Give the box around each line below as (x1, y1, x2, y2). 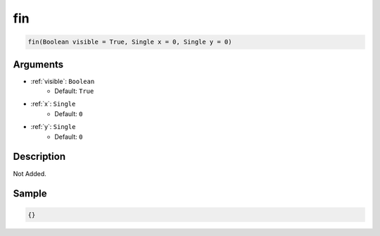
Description (13, 151, 66, 163)
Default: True (54, 87, 94, 95)
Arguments (13, 58, 64, 70)
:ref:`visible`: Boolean (30, 77, 95, 85)
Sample (13, 187, 47, 200)
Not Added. (13, 169, 47, 178)
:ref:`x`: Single (30, 99, 76, 108)
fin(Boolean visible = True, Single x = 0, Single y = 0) (27, 38, 232, 46)
